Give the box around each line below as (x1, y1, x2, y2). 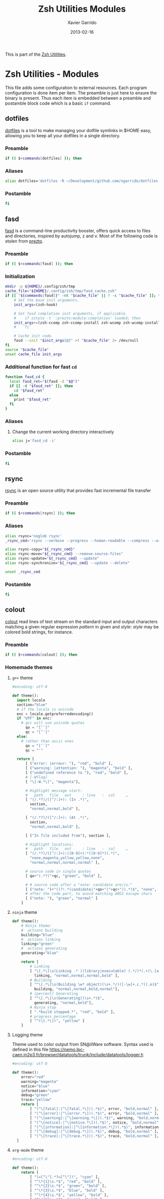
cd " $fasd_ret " (14, 388, 45, 393)
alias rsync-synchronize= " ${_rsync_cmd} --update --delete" (5, 561, 130, 566)
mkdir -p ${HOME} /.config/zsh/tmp (5, 284, 76, 289)
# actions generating (21, 946, 67, 951)
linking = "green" (21, 941, 54, 947)
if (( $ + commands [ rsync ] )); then (5, 511, 76, 516)
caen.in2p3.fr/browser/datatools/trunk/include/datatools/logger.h (12, 1052, 144, 1058)
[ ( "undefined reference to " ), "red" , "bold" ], (25, 770, 128, 776)
